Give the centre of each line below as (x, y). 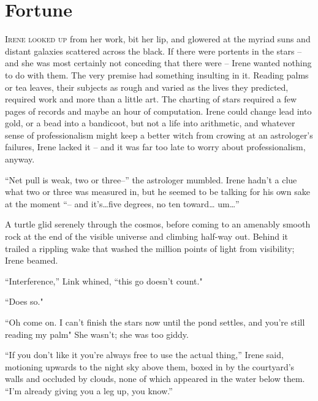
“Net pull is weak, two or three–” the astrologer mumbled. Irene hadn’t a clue (151, 179)
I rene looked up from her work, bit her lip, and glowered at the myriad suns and (158, 39)
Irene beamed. (32, 260)
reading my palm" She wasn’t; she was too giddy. (97, 334)
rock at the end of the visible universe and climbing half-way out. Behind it (147, 236)
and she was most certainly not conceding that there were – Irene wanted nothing (158, 63)
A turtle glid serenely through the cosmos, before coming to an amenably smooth (158, 224)
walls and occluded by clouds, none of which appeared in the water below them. (155, 379)
